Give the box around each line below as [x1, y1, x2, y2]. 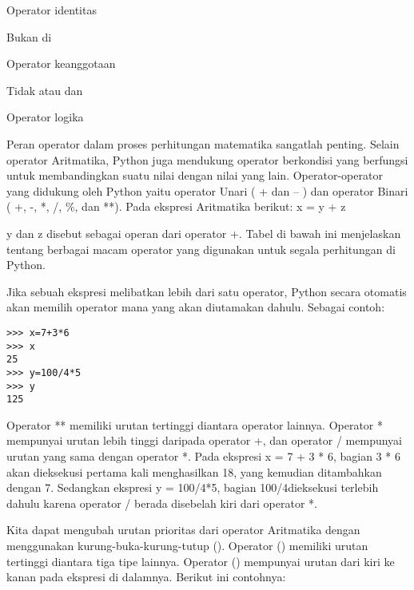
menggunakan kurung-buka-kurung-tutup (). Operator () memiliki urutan [6, 537, 368, 553]
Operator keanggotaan [6, 55, 116, 72]
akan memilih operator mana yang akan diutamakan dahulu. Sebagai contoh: [6, 299, 385, 315]
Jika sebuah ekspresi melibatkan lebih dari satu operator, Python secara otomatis [6, 283, 407, 299]
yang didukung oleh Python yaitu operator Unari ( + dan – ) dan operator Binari [6, 182, 408, 199]
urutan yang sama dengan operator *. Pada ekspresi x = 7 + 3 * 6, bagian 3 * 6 [6, 448, 400, 465]
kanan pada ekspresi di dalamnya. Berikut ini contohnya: [6, 568, 286, 585]
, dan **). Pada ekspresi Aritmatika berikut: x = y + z [74, 198, 346, 215]
